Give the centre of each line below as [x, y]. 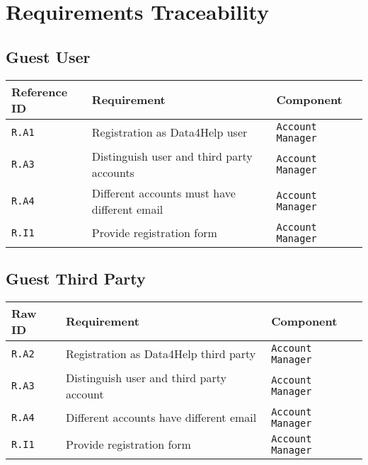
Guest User [48, 56]
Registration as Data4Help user [169, 132]
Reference [40, 91]
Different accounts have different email [161, 418]
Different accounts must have [163, 193]
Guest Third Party [76, 278]
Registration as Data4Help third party [161, 354]
